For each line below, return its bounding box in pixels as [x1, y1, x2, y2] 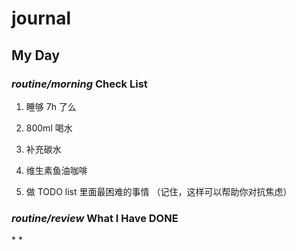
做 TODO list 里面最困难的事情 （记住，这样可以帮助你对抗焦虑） [25, 185, 293, 197]
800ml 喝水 [25, 122, 73, 134]
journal [11, 7, 72, 30]
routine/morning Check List [11, 77, 148, 91]
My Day [11, 47, 61, 64]
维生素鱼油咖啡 [25, 164, 88, 176]
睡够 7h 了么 [25, 100, 77, 112]
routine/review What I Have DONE [11, 211, 179, 225]
